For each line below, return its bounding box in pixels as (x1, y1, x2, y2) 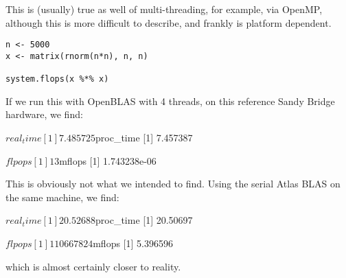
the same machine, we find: (5, 189, 119, 204)
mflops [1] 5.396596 (93, 235, 173, 250)
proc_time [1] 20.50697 (95, 213, 193, 227)
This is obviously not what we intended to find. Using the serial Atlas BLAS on (5, 176, 341, 191)
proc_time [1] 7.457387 (95, 130, 193, 144)
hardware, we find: (5, 107, 83, 121)
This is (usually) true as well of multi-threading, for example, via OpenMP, (5, 2, 323, 16)
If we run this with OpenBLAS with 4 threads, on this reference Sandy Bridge (5, 93, 335, 108)
